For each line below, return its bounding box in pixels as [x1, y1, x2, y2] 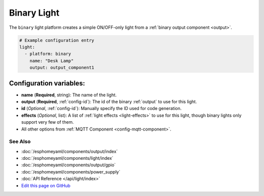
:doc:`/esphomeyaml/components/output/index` [21, 148, 118, 154]
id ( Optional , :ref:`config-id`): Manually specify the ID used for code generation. [21, 106, 182, 111]
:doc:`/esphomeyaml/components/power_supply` [21, 169, 121, 174]
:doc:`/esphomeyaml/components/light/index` [21, 155, 113, 161]
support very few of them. [21, 119, 74, 125]
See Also [9, 138, 31, 145]
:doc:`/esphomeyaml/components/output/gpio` [21, 162, 116, 168]
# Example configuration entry [19, 37, 95, 43]
